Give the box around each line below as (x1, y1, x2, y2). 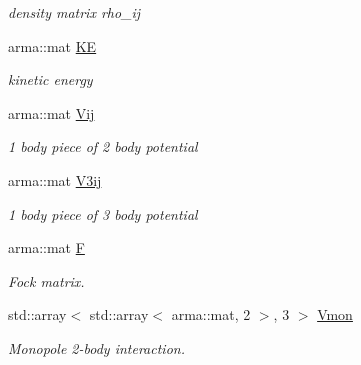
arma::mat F (8, 237, 85, 258)
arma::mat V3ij (8, 169, 102, 190)
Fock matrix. (8, 270, 85, 291)
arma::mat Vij (8, 102, 95, 123)
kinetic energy (8, 69, 93, 90)
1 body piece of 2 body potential (8, 136, 198, 157)
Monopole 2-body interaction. (8, 337, 185, 358)
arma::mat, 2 (171, 304, 251, 325)
